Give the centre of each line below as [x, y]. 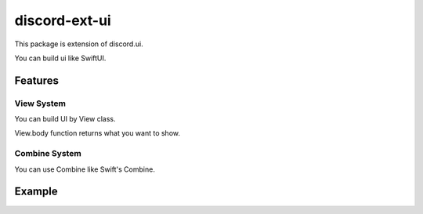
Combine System [48, 154]
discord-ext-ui [63, 20]
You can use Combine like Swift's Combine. [85, 169]
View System [40, 103]
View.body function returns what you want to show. [97, 133]
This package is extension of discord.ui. [79, 44]
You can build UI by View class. [65, 119]
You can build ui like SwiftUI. [60, 58]
